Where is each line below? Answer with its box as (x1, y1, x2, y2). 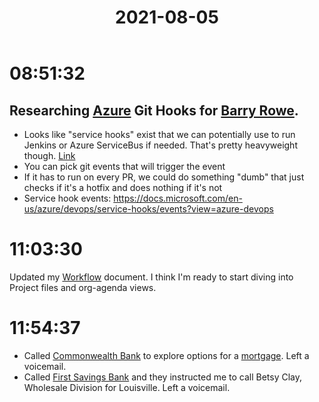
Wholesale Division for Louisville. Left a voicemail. (23, 381, 231, 393)
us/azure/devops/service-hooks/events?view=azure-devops (23, 203, 274, 215)
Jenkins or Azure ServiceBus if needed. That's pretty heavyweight (23, 139, 298, 151)
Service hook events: (23, 192, 112, 204)
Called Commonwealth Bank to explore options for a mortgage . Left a (23, 349, 310, 361)
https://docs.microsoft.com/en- (113, 192, 243, 204)
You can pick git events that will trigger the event (23, 161, 226, 172)
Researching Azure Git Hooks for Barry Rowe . (9, 102, 299, 119)
